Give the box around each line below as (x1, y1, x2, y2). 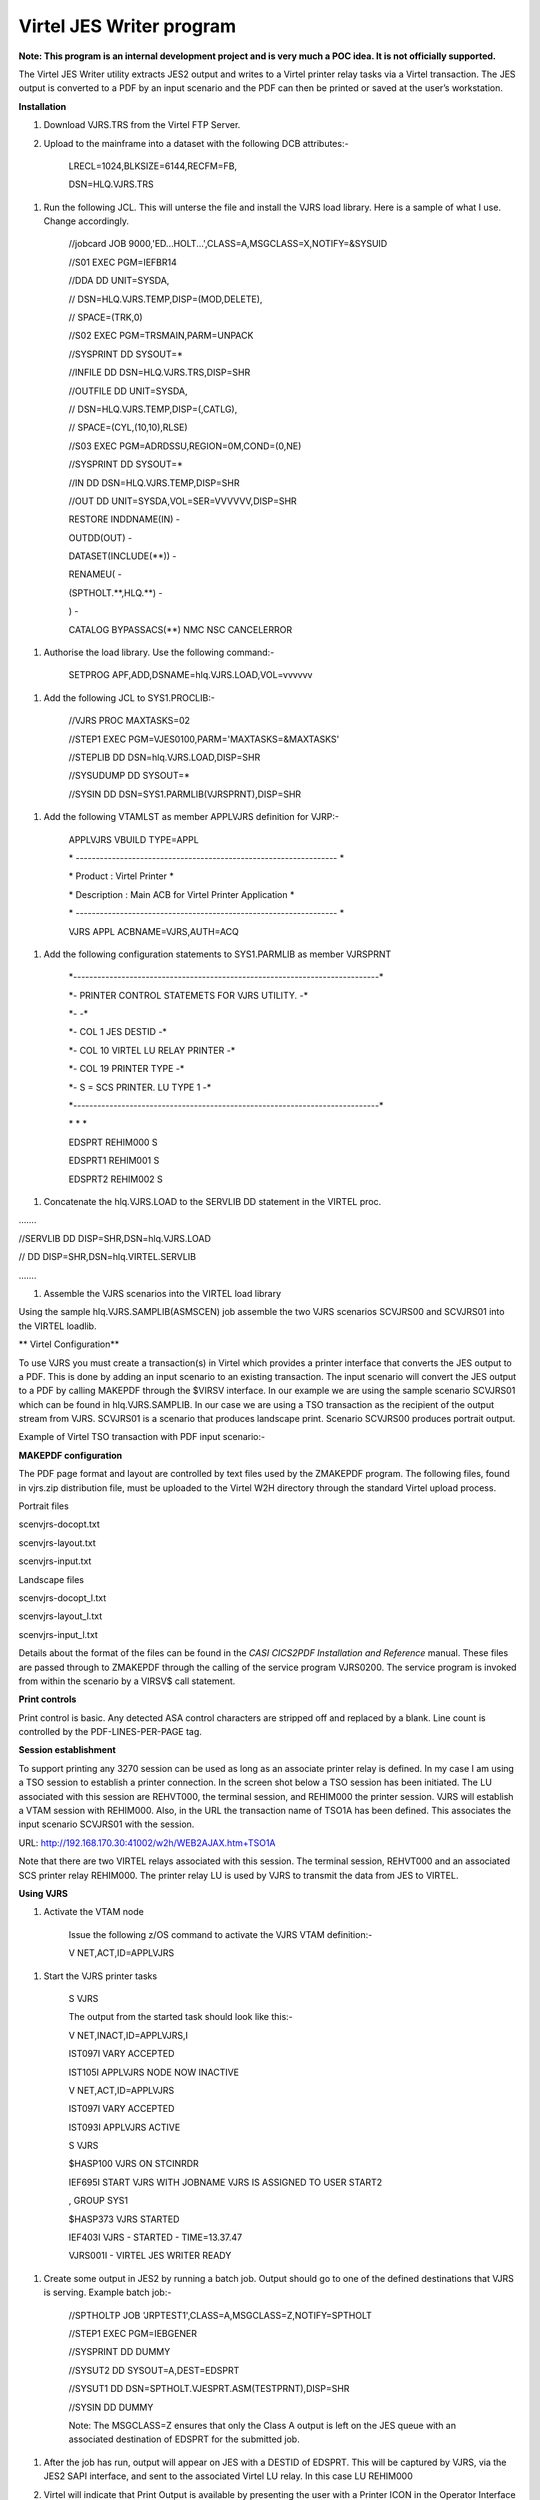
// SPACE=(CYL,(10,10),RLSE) (68, 421, 188, 434)
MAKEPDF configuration (18, 1449, 123, 1461)
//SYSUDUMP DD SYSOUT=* (68, 770, 190, 782)
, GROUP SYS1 (68, 2195, 129, 2207)
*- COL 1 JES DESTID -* (68, 1026, 167, 1038)
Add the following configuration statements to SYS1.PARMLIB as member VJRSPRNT (43, 948, 392, 960)
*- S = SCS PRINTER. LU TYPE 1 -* (68, 1081, 212, 1093)
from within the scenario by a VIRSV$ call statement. (18, 1675, 236, 1687)
